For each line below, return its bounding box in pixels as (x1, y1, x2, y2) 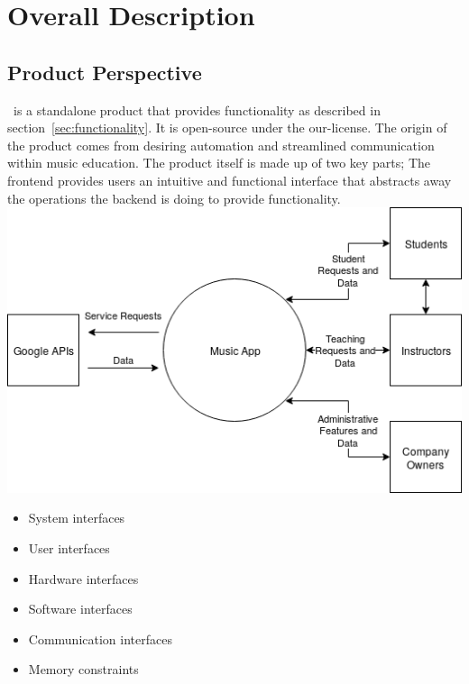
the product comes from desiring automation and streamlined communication (7, 135, 435, 154)
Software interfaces (28, 599, 133, 618)
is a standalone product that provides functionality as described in (13, 100, 381, 119)
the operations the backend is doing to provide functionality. (7, 188, 341, 207)
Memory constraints (28, 660, 139, 679)
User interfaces (28, 538, 110, 557)
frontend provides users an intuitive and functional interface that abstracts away (7, 170, 452, 189)
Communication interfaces (28, 629, 172, 648)
